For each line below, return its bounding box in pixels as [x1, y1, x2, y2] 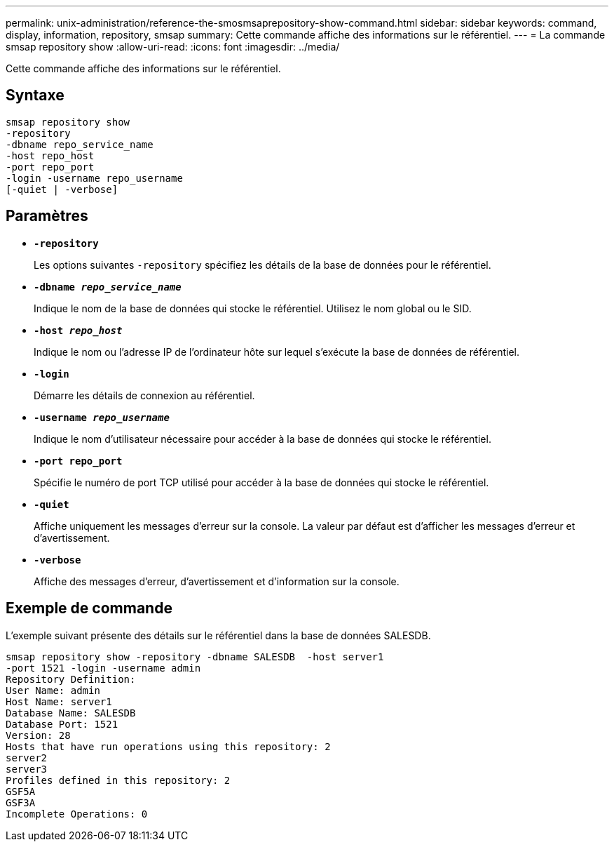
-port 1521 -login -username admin [6, 662, 201, 674]
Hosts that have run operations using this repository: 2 [6, 740, 331, 752]
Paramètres [6, 207, 88, 225]
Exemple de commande [6, 599, 172, 618]
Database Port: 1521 [6, 718, 118, 730]
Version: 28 [6, 729, 71, 741]
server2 [6, 752, 48, 763]
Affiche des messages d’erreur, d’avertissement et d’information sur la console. [34, 575, 400, 587]
